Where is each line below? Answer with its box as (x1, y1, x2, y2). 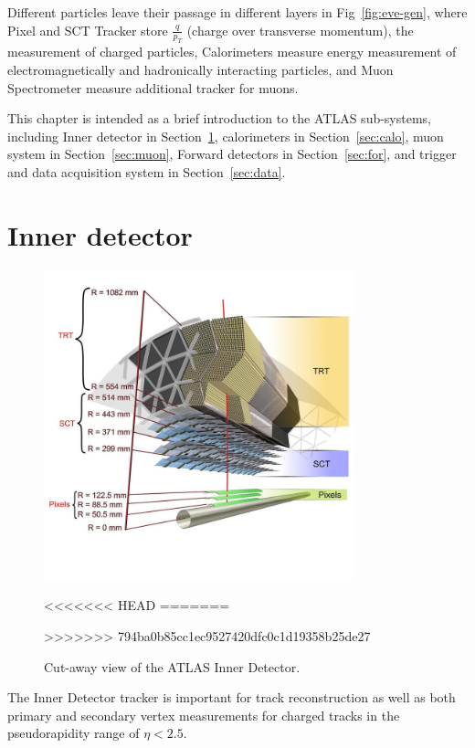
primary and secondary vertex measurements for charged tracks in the (7, 705, 400, 724)
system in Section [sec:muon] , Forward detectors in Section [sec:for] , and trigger (7, 144, 457, 163)
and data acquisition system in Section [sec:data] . (7, 162, 286, 181)
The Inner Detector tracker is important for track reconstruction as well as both (7, 688, 456, 707)
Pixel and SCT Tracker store (7, 20, 168, 39)
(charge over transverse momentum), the (186, 20, 414, 39)
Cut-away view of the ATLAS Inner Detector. (44, 657, 301, 676)
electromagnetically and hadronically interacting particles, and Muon (7, 59, 394, 79)
